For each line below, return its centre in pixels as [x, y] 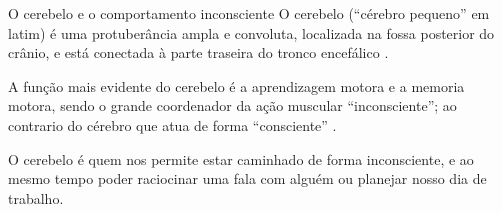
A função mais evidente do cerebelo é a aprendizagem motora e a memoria [236, 85]
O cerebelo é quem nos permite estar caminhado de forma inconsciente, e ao [241, 158]
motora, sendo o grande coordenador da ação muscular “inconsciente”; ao [232, 105]
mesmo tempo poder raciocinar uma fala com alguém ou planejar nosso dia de [247, 178]
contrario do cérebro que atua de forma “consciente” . [172, 124]
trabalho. [36, 197]
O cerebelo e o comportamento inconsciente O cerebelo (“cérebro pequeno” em [249, 13]
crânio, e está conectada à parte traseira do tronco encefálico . [198, 52]
